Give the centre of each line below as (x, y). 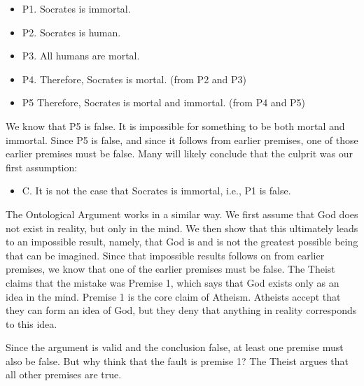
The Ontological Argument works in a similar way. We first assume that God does (182, 214)
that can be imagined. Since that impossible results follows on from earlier (165, 255)
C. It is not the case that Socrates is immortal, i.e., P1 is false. (156, 191)
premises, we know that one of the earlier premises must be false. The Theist (170, 269)
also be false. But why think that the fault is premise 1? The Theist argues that (177, 360)
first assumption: (42, 167)
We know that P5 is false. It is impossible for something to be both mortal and (175, 126)
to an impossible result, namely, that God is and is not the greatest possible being (182, 242)
